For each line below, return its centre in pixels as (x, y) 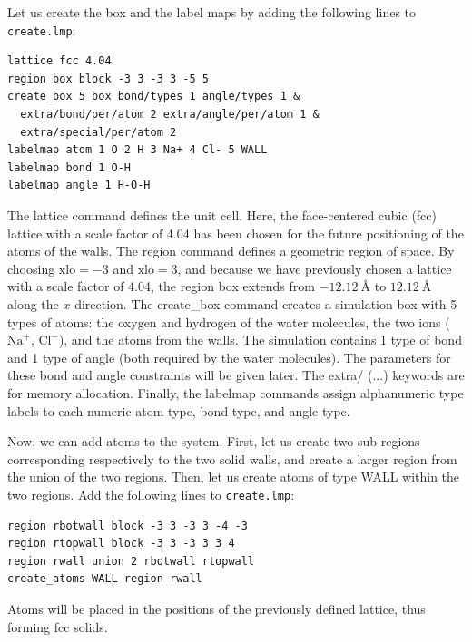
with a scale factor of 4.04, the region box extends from (161, 286)
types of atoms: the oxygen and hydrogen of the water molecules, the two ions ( (229, 321)
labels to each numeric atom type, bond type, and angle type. (179, 410)
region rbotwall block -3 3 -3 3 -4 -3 (128, 525)
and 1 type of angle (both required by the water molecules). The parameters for (229, 357)
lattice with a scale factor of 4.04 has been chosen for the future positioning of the (236, 233)
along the (33, 303)
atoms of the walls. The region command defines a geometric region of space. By (231, 251)
